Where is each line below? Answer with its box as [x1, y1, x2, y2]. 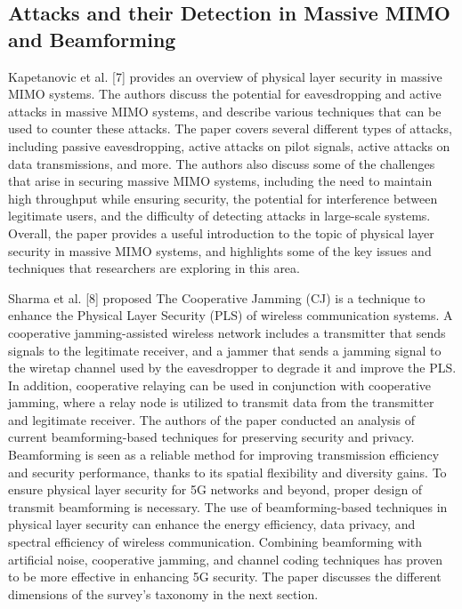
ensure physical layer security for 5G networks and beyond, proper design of [8, 480, 423, 499]
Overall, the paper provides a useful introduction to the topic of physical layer [8, 223, 434, 242]
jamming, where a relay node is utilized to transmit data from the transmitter [8, 393, 434, 412]
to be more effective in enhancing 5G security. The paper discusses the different [8, 567, 442, 586]
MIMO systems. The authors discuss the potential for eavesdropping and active [8, 84, 442, 103]
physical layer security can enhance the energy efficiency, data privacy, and [8, 515, 416, 533]
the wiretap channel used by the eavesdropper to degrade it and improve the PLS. [8, 358, 457, 377]
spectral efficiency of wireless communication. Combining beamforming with [8, 533, 423, 551]
